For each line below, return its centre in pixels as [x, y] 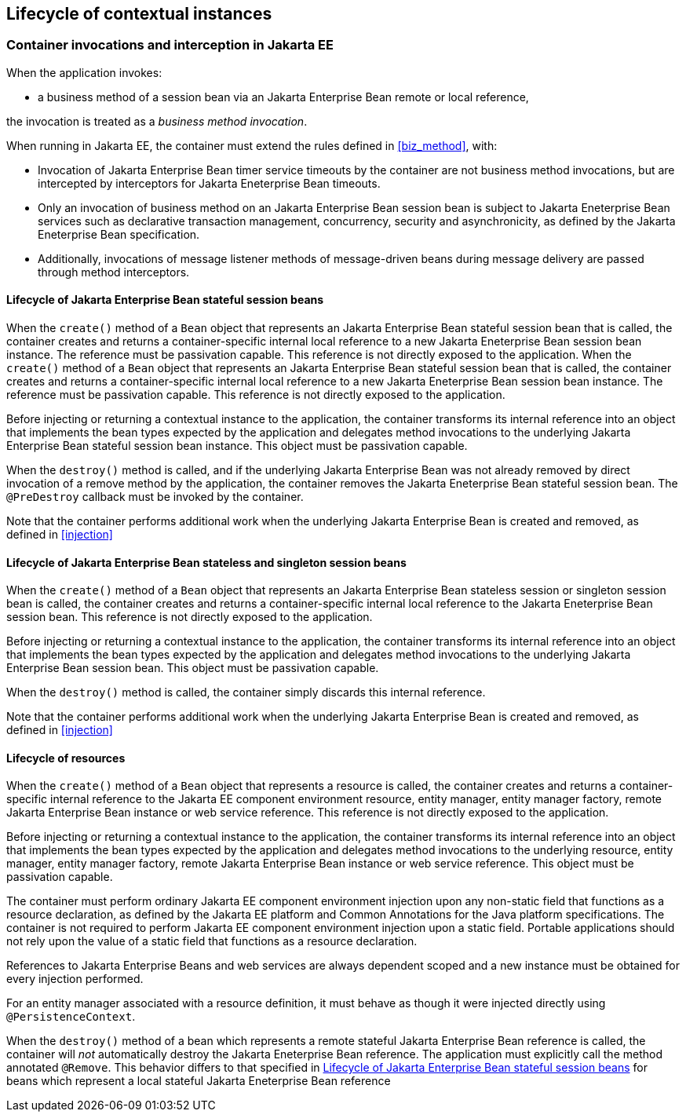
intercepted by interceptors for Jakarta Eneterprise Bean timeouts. [209, 183]
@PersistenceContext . [71, 1017]
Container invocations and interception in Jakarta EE [170, 45]
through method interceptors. [114, 272]
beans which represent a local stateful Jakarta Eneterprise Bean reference [199, 1081]
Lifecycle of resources [66, 758]
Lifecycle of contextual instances [139, 14]
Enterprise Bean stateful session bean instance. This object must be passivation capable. [237, 446]
